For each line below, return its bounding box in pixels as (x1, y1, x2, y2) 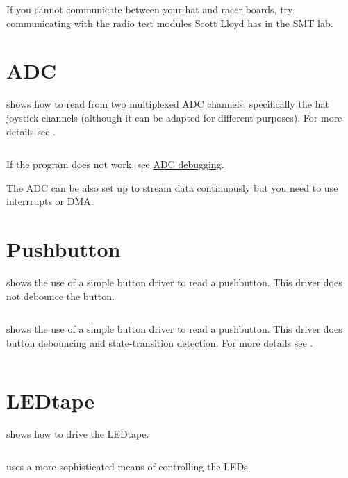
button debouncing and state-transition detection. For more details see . (6, 335, 313, 349)
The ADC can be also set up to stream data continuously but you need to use (6, 180, 338, 195)
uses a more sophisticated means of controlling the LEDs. (6, 459, 251, 474)
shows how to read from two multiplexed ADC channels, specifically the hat (6, 97, 329, 111)
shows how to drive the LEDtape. (6, 426, 149, 440)
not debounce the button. (6, 288, 115, 303)
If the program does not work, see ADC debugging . (6, 157, 224, 172)
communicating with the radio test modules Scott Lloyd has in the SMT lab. (6, 15, 333, 30)
